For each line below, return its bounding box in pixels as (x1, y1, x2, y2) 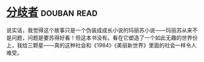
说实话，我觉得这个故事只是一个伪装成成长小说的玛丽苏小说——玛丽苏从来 (6, 26, 192, 34)
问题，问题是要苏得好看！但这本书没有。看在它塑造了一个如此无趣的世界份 (11, 34, 198, 41)
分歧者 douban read (6, 5, 98, 19)
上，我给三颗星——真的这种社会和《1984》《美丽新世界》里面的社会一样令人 (6, 42, 197, 49)
